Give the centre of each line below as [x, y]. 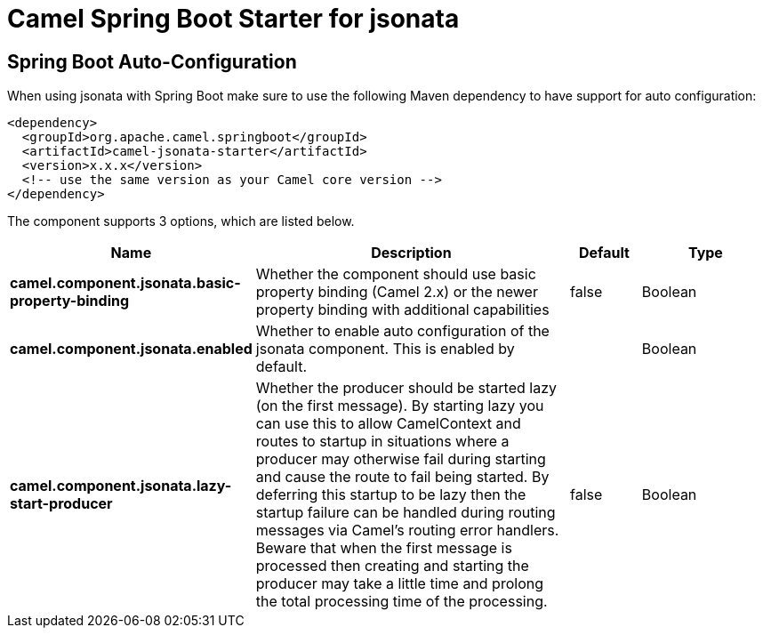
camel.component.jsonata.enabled [131, 349]
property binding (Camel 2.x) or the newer [397, 292]
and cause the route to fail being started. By [402, 477]
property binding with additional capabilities [402, 310]
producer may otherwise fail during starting [401, 459]
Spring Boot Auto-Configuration [152, 61]
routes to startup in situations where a [382, 442]
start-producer [61, 504]
